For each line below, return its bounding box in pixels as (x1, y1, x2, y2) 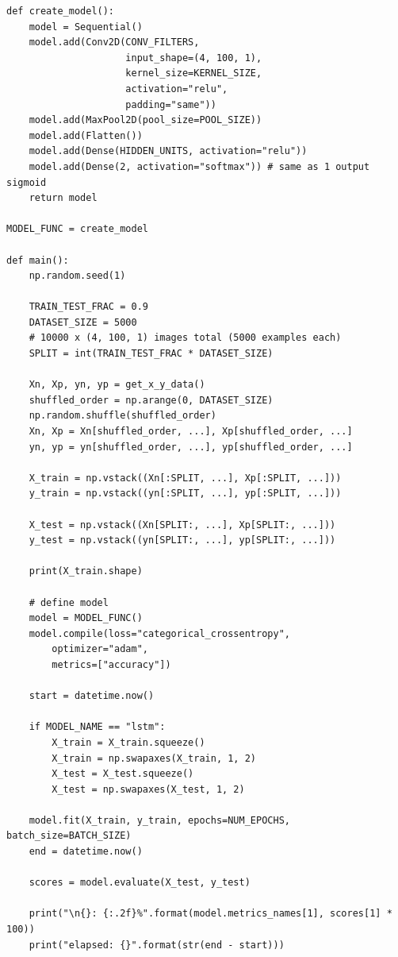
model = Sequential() (29, 21, 143, 33)
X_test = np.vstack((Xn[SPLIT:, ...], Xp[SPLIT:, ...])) (29, 519, 336, 531)
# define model (29, 596, 109, 608)
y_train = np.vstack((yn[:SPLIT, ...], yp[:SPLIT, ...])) (29, 488, 342, 500)
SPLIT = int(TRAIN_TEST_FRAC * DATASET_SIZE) (29, 348, 274, 360)
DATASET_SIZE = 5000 (29, 316, 137, 328)
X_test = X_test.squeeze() (52, 768, 194, 780)
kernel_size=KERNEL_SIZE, (125, 68, 262, 79)
